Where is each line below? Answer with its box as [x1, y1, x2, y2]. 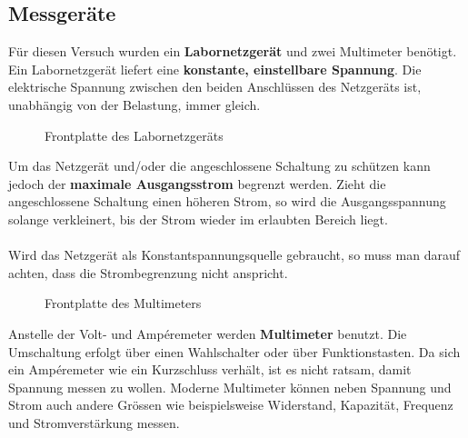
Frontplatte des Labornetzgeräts [45, 125, 224, 144]
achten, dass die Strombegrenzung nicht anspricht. [8, 263, 288, 282]
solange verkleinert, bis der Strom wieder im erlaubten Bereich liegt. [8, 209, 388, 228]
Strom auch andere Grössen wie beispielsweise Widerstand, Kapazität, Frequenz [8, 395, 453, 414]
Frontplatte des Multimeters [45, 294, 202, 313]
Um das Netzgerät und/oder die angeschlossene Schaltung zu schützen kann [8, 156, 431, 175]
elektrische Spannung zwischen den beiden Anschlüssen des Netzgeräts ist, [8, 77, 422, 96]
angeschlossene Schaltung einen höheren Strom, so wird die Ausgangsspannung [8, 192, 446, 211]
